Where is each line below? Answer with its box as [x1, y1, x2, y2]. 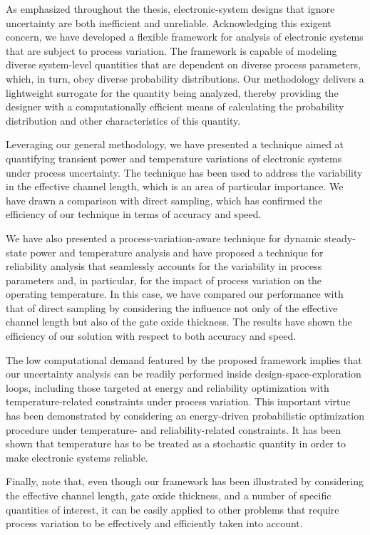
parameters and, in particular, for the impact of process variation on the [6, 272, 322, 287]
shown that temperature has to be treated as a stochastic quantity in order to [6, 436, 346, 451]
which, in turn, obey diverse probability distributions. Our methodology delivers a [6, 71, 364, 85]
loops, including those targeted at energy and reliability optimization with [6, 380, 329, 395]
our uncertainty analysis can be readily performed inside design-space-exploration [6, 366, 361, 381]
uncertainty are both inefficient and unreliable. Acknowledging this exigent [6, 15, 332, 30]
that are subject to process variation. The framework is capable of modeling [6, 43, 337, 58]
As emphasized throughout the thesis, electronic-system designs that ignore [6, 1, 335, 16]
